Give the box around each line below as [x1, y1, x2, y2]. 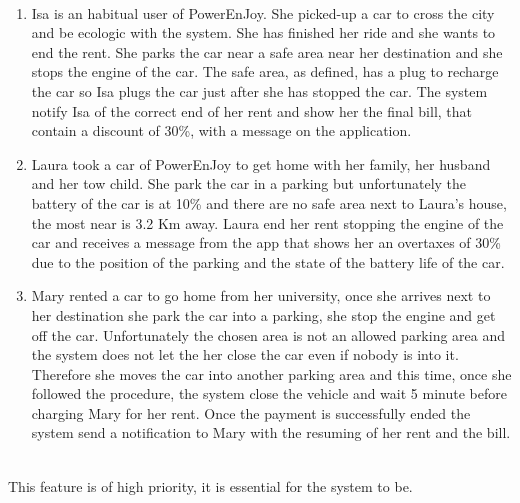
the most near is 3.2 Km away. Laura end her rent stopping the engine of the [31, 212, 504, 233]
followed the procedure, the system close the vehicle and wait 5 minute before [31, 383, 507, 404]
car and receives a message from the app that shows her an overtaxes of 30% [31, 232, 501, 253]
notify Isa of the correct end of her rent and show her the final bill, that [31, 100, 472, 121]
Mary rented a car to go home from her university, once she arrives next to [31, 285, 491, 306]
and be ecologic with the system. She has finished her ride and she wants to [31, 22, 496, 43]
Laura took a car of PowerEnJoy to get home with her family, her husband [31, 153, 491, 174]
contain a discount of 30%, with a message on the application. [31, 120, 412, 141]
